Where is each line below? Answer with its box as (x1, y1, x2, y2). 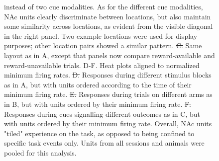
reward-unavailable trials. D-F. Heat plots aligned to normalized (4, 60, 200, 70)
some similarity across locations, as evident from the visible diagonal (4, 21, 213, 31)
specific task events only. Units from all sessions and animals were (4, 138, 205, 148)
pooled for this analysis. (4, 147, 77, 158)
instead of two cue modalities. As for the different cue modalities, (4, 1, 203, 11)
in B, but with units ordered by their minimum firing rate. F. (4, 98, 191, 109)
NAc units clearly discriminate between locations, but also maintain (4, 11, 211, 21)
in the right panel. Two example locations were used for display (4, 30, 198, 41)
